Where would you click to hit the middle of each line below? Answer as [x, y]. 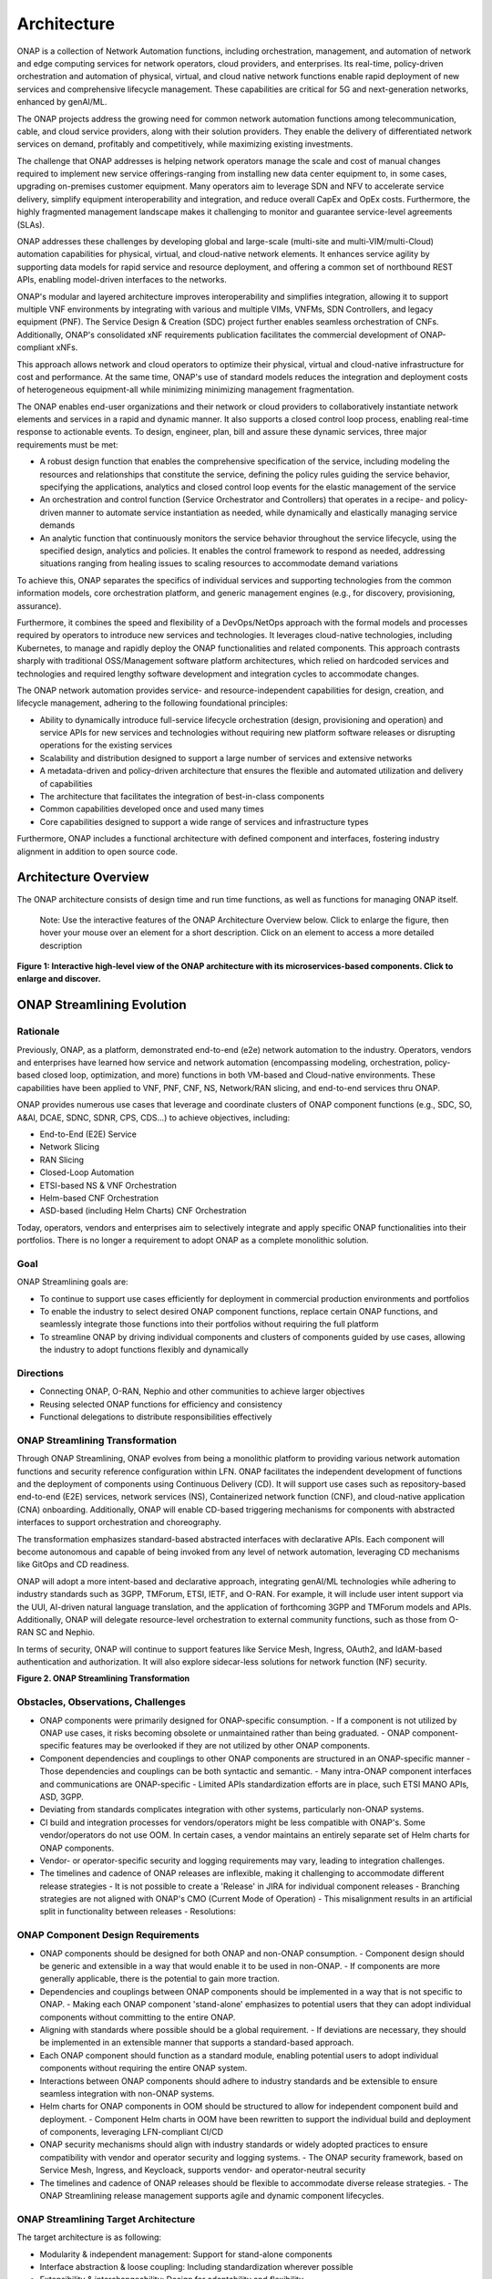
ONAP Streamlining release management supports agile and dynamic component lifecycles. [212, 2196]
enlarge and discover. [59, 979]
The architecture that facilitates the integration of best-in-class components [182, 797]
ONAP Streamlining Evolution [102, 1005]
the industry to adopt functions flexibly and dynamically [144, 1350]
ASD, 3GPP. [61, 1797]
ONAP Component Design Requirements [108, 1935]
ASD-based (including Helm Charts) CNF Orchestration [143, 1211]
